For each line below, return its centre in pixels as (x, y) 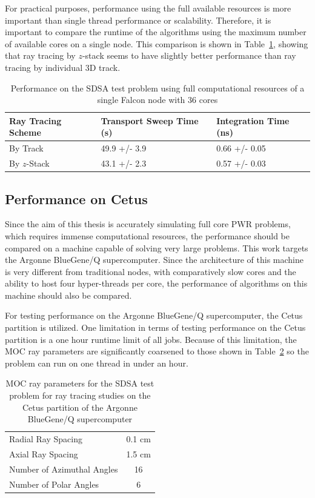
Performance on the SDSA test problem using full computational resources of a (157, 88)
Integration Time (253, 120)
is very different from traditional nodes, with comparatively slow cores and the (151, 271)
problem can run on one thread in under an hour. (97, 363)
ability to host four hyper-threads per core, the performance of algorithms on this (156, 283)
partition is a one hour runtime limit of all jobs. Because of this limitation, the (151, 339)
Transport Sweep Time (150, 120)
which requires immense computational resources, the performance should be (147, 235)
